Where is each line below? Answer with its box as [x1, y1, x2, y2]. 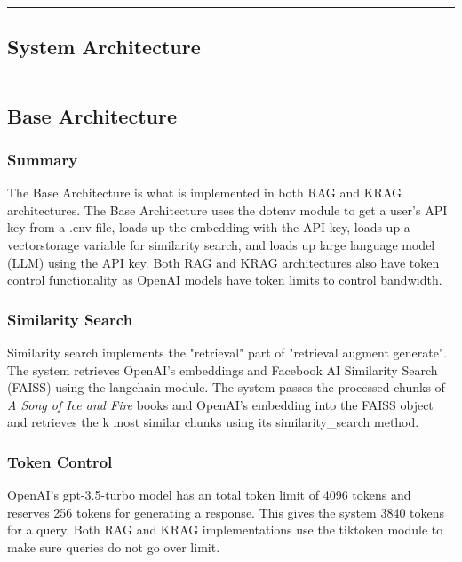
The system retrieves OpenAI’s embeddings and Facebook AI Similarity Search [7, 360, 438, 379]
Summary [7, 148, 78, 170]
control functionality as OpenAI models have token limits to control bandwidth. [7, 270, 442, 289]
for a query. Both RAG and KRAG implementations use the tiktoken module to [7, 520, 443, 539]
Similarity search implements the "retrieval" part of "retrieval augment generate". [7, 342, 448, 361]
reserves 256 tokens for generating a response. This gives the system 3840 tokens [7, 502, 445, 521]
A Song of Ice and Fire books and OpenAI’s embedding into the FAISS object [7, 395, 434, 413]
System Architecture [7, 33, 201, 60]
